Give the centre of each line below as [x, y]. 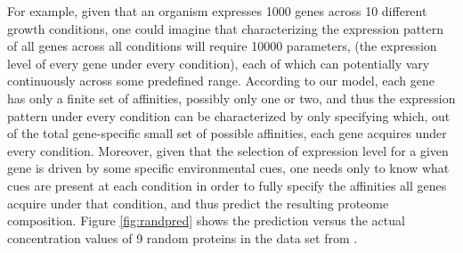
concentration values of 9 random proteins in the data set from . [183, 237]
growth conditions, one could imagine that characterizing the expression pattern [226, 28]
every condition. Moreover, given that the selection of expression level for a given [228, 150]
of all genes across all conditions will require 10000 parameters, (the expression [222, 46]
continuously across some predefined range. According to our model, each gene [221, 81]
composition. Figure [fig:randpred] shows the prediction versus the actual [206, 220]
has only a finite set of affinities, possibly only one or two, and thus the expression [231, 98]
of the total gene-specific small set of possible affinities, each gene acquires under [227, 133]
